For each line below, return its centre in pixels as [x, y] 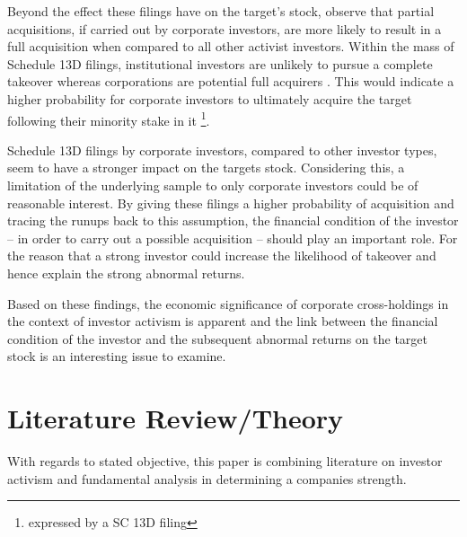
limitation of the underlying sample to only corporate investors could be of [213, 185]
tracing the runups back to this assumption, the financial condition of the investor [233, 220]
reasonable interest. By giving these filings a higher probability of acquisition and [231, 202]
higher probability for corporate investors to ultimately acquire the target [210, 98]
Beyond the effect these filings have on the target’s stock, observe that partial [221, 11]
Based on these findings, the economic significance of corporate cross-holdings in [228, 303]
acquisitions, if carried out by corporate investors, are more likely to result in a [225, 28]
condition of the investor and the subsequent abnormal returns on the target [217, 338]
